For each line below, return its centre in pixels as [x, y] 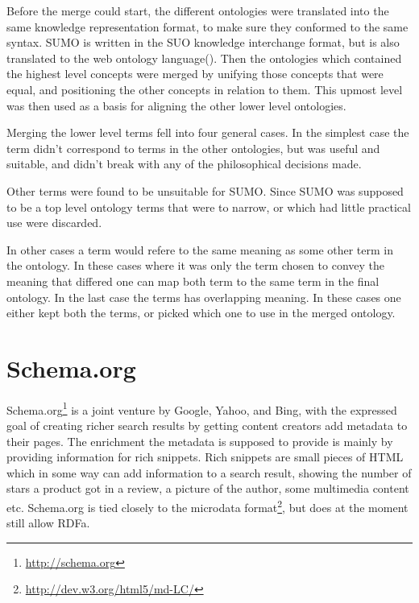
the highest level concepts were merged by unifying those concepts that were [195, 74]
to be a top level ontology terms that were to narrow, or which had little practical [209, 207]
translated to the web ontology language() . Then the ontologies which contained [204, 58]
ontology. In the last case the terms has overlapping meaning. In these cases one [204, 297]
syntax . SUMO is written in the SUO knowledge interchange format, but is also [203, 42]
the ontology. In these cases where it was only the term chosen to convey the [195, 265]
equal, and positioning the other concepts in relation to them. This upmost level [205, 89]
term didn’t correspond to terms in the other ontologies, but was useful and [193, 148]
